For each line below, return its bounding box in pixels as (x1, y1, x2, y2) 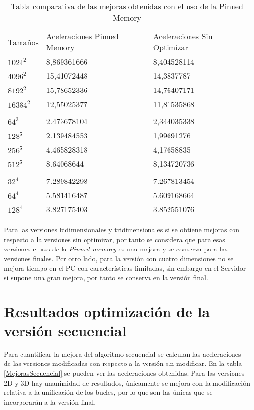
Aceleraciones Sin (153, 30, 212, 42)
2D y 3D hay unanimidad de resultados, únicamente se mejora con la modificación (4, 377, 250, 387)
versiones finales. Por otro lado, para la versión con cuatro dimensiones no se (4, 253, 233, 263)
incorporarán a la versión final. (4, 396, 96, 407)
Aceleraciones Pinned (46, 30, 119, 42)
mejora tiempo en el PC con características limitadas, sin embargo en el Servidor (4, 263, 246, 273)
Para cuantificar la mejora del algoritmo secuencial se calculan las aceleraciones (4, 348, 241, 359)
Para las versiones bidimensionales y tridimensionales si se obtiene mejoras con (4, 225, 240, 234)
